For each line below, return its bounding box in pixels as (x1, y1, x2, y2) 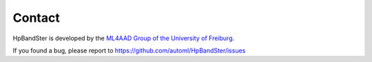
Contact (12, 10, 60, 25)
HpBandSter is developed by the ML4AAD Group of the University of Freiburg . (12, 34, 235, 42)
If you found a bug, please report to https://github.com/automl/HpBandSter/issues (12, 46, 246, 55)
